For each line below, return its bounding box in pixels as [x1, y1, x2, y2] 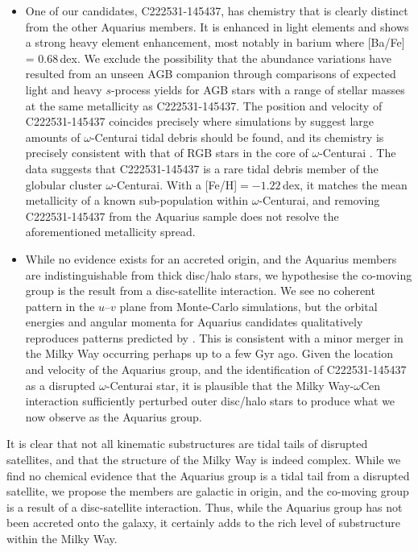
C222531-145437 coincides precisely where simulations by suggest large [25, 113, 375, 130]
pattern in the [25, 297, 95, 314]
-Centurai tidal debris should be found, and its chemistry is [90, 128, 384, 145]
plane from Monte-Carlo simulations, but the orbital [119, 297, 378, 314]
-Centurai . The [319, 144, 396, 161]
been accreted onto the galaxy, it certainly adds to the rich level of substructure [6, 514, 400, 531]
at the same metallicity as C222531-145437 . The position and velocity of [25, 97, 383, 114]
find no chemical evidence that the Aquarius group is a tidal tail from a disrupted [6, 467, 410, 484]
